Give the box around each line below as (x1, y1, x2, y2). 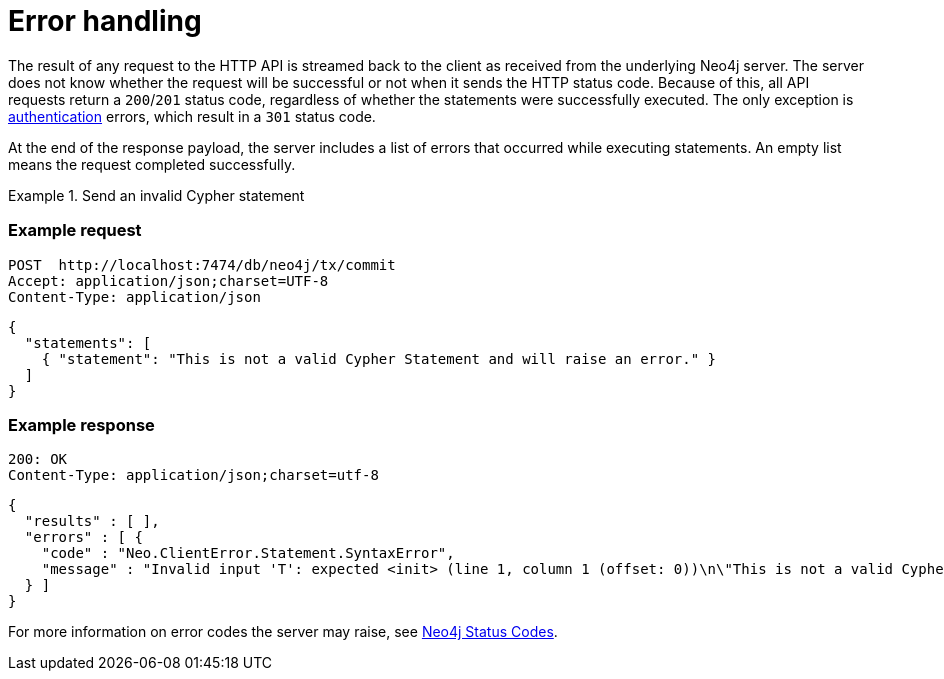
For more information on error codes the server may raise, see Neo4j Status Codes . (8, 623, 558, 641)
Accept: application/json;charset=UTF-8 (8, 272, 329, 289)
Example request (8, 220, 142, 241)
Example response (8, 414, 155, 435)
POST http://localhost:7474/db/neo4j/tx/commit (8, 256, 396, 273)
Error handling (8, 4, 202, 38)
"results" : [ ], (24, 513, 160, 530)
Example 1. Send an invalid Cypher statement (8, 186, 305, 204)
